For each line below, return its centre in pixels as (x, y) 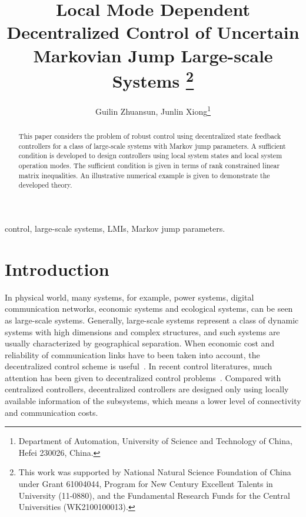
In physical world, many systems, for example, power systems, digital (129, 297)
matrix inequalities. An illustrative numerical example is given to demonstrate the (144, 175)
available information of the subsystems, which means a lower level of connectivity (153, 401)
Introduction (57, 268)
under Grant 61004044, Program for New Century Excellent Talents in (146, 484)
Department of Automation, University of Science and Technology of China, (155, 441)
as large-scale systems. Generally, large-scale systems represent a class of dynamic (152, 320)
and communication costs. (51, 412)
